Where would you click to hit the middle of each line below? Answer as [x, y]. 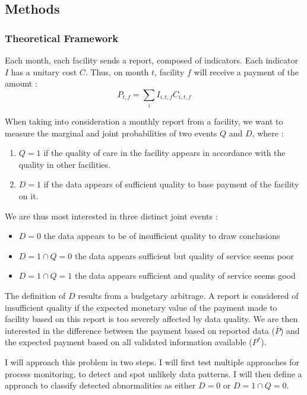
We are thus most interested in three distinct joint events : [111, 216]
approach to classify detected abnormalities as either [100, 385]
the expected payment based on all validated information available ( [129, 342]
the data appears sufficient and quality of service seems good [185, 275]
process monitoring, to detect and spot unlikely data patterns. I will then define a [153, 373]
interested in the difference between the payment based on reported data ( [140, 330]
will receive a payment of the [246, 71]
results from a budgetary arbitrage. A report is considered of [188, 296]
